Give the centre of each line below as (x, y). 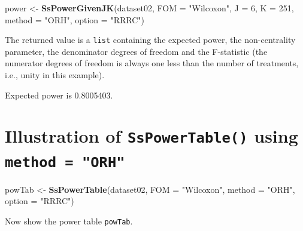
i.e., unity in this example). (55, 75)
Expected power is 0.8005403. (59, 95)
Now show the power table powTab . (69, 221)
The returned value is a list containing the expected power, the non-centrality (150, 40)
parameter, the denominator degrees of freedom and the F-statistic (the (136, 51)
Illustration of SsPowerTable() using (151, 136)
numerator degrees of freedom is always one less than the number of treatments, (152, 63)
